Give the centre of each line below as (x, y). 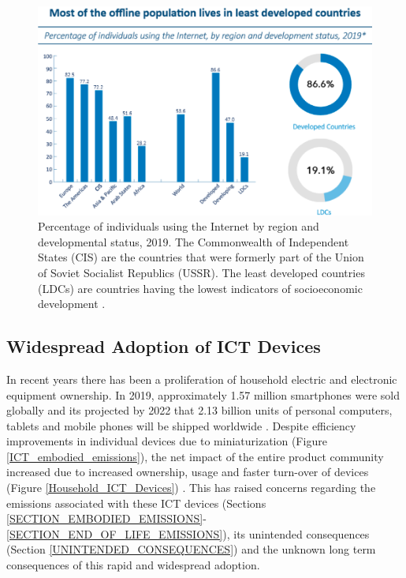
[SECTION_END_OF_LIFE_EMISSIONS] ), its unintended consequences (188, 533)
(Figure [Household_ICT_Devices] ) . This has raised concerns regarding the (191, 488)
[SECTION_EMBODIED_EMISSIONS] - (106, 518)
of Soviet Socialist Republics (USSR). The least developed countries (201, 272)
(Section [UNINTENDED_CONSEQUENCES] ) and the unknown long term (191, 549)
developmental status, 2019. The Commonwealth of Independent (194, 241)
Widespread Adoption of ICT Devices (164, 346)
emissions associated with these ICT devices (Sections (136, 503)
